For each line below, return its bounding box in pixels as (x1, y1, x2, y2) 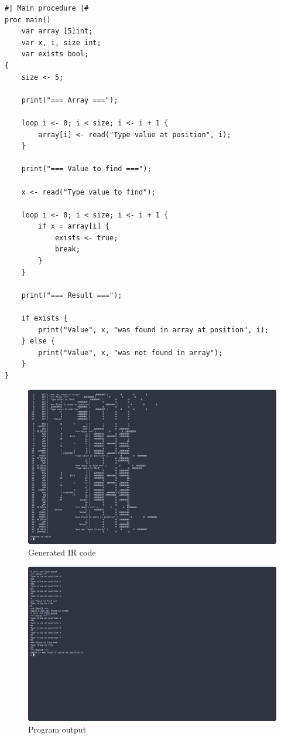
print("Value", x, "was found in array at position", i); (38, 325, 269, 334)
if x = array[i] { (38, 222, 109, 231)
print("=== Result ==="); (21, 291, 122, 299)
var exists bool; (21, 50, 89, 59)
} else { (21, 337, 55, 346)
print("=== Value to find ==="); (21, 165, 152, 173)
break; (54, 245, 80, 254)
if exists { (21, 314, 68, 323)
